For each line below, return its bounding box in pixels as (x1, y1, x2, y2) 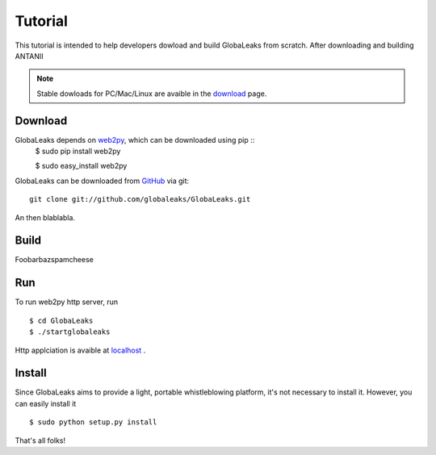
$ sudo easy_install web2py (35, 161, 128, 171)
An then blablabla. (15, 212, 76, 222)
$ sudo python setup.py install (29, 418, 157, 427)
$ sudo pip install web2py (35, 146, 121, 157)
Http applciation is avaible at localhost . (15, 345, 146, 355)
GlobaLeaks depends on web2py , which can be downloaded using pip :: (15, 135, 255, 144)
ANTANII (15, 51, 44, 61)
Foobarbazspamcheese (15, 255, 94, 265)
